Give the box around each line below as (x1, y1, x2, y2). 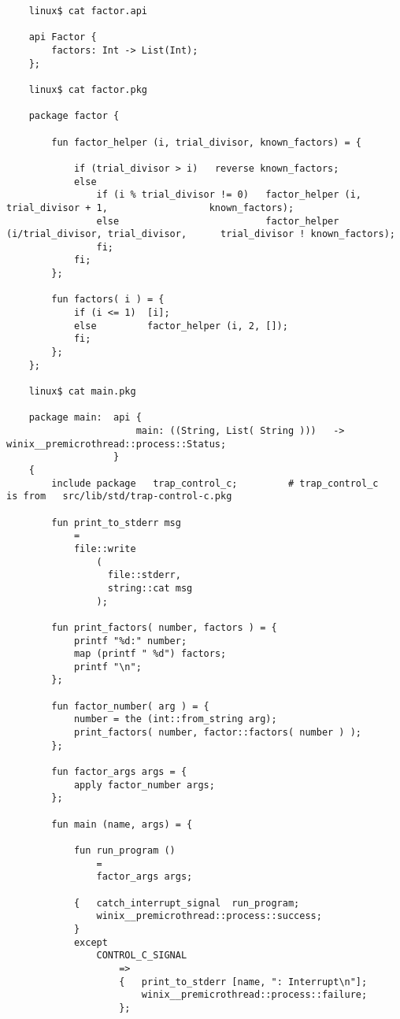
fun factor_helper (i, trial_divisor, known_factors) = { (51, 136, 362, 148)
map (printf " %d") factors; (73, 648, 227, 660)
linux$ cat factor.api (28, 6, 147, 17)
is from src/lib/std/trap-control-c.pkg (6, 491, 232, 502)
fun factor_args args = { (51, 766, 187, 778)
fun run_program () (73, 845, 176, 856)
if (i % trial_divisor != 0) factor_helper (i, (96, 189, 362, 201)
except (73, 936, 108, 948)
